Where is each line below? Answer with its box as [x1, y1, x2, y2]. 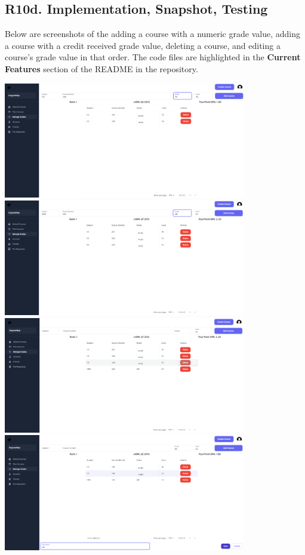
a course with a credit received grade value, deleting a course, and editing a [5, 39, 281, 51]
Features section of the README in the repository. [5, 62, 198, 75]
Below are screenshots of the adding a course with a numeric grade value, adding [5, 27, 300, 40]
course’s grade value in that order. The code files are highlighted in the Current [5, 51, 301, 63]
